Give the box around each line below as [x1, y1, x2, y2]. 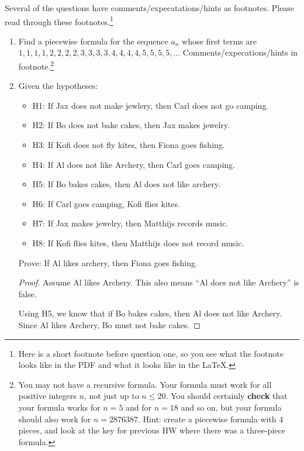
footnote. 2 [18, 58, 54, 72]
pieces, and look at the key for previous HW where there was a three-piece [18, 424, 285, 436]
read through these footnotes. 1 [5, 13, 113, 27]
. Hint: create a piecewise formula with [138, 412, 277, 425]
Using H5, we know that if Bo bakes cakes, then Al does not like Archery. [18, 307, 282, 319]
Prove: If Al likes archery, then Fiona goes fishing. [18, 256, 198, 268]
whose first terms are [182, 35, 257, 47]
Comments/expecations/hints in [182, 46, 298, 58]
